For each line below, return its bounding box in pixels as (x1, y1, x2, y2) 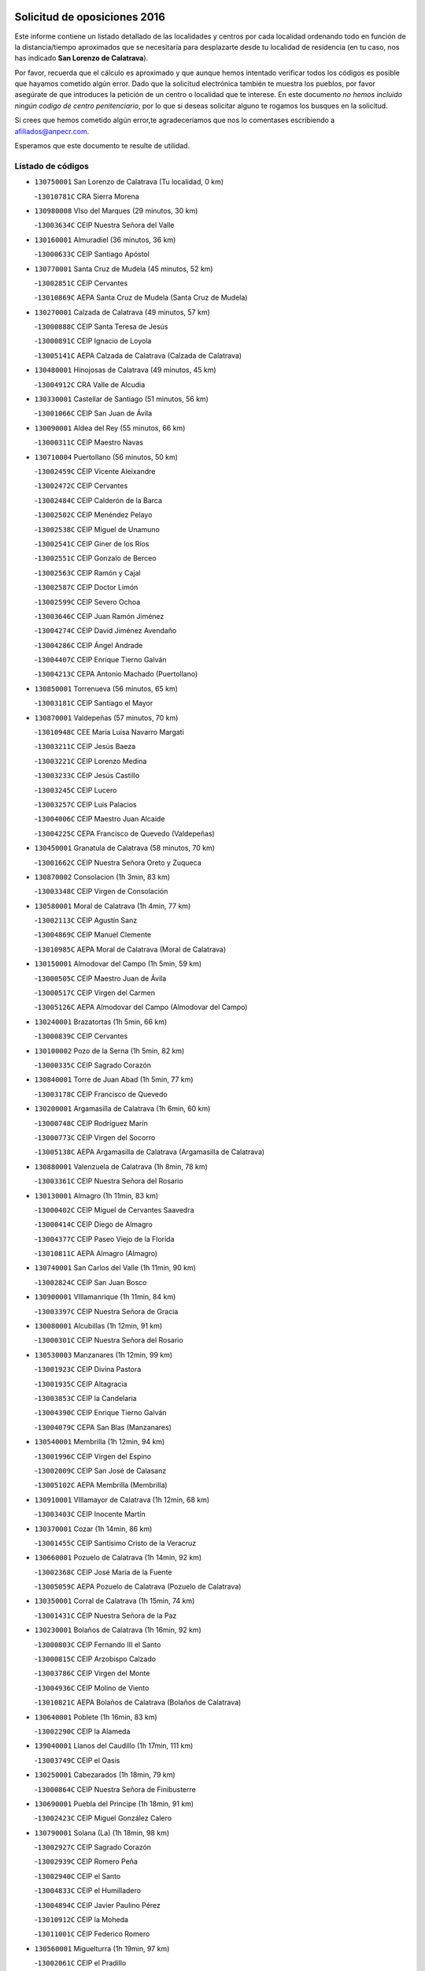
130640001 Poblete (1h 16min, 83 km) (34, 1712, 157, 1722)
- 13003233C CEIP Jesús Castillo (34, 771, 140, 781)
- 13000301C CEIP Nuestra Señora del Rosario (34, 1336, 184, 1345)
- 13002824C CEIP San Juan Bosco (34, 1277, 147, 1287)
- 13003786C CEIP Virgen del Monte (34, 1668, 150, 1679)
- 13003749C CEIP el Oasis (34, 1755, 120, 1765)
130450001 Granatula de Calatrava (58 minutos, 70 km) (34, 844, 216, 853)
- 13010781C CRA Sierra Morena (34, 192, 139, 201)
